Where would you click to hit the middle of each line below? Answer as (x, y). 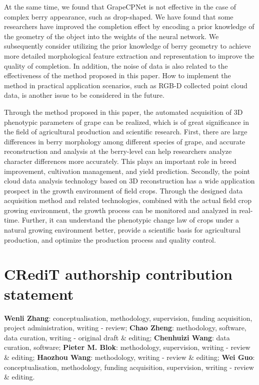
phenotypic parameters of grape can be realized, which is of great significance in (127, 122)
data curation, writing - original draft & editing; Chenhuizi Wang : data (117, 337)
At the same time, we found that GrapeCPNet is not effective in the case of (120, 7)
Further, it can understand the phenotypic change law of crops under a (130, 220)
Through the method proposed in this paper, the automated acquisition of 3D (123, 112)
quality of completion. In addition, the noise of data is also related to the (116, 65)
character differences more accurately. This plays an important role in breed (120, 161)
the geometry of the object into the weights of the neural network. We (111, 36)
